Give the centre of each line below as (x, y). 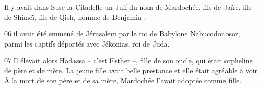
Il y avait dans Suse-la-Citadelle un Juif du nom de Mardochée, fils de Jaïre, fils (128, 7)
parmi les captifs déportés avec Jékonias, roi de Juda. (87, 43)
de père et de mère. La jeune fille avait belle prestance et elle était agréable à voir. (132, 70)
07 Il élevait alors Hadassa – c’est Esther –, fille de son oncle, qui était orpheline (128, 60)
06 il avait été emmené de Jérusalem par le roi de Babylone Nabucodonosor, (122, 34)
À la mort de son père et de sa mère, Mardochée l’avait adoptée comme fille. (123, 80)
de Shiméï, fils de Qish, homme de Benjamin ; (75, 16)
